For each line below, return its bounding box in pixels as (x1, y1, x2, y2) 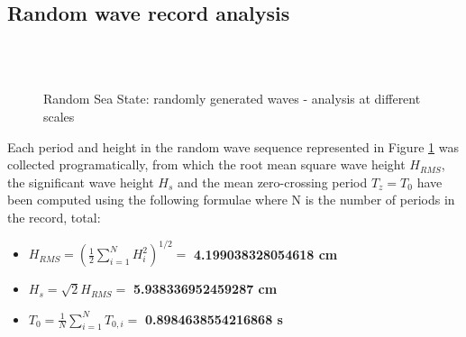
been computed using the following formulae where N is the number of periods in (7, 190, 455, 209)
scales (43, 106, 75, 125)
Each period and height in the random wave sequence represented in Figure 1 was (7, 137, 459, 156)
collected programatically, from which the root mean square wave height (7, 155, 406, 174)
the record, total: (7, 207, 101, 226)
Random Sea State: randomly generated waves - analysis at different (43, 89, 421, 108)
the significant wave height (7, 172, 154, 191)
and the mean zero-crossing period (177, 172, 368, 191)
